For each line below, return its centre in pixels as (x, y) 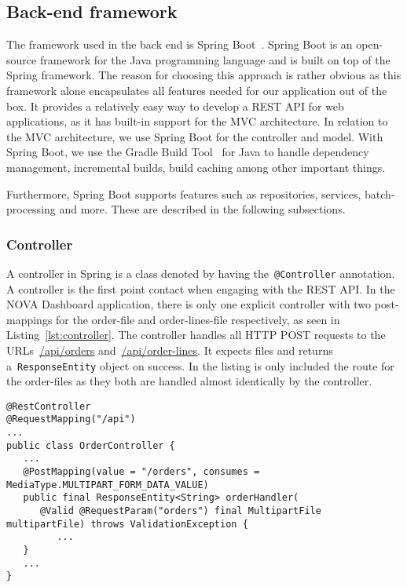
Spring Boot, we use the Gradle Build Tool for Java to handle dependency (188, 152)
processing (31, 209)
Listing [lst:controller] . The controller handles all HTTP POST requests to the (196, 335)
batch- (380, 193)
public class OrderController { (91, 445)
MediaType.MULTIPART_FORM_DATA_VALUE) (108, 485)
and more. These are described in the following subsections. (202, 209)
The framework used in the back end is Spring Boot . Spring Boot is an (180, 44)
